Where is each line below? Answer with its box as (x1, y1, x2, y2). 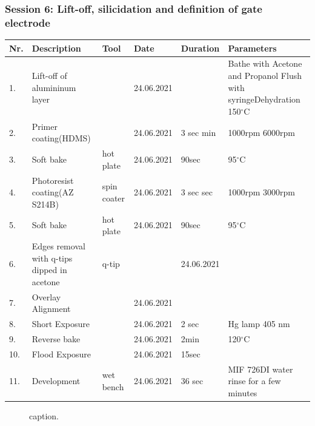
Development (31, 374, 81, 387)
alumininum (31, 81, 76, 93)
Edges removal (31, 240, 85, 252)
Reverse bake (31, 332, 81, 345)
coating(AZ (31, 186, 74, 198)
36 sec (181, 374, 204, 387)
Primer (31, 120, 58, 132)
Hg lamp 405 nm (228, 317, 290, 330)
